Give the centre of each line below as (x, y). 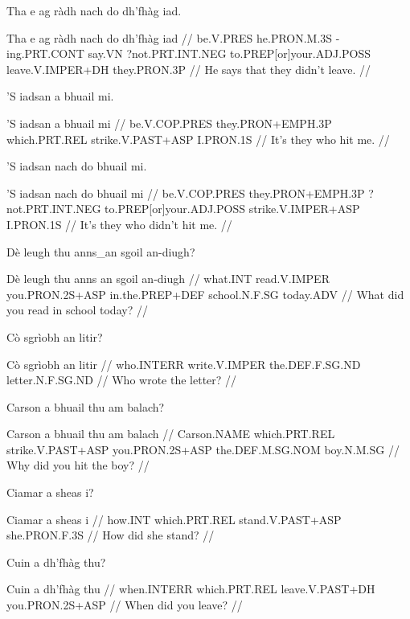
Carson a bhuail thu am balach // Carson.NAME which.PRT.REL (171, 434)
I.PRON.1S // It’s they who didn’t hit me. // (119, 224)
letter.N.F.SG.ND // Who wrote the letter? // (122, 380)
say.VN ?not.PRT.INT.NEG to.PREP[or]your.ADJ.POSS (230, 53)
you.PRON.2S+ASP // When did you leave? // (125, 605)
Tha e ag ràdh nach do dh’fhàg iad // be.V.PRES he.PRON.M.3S (170, 37)
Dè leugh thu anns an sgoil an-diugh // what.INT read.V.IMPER (168, 279)
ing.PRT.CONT (45, 53)
